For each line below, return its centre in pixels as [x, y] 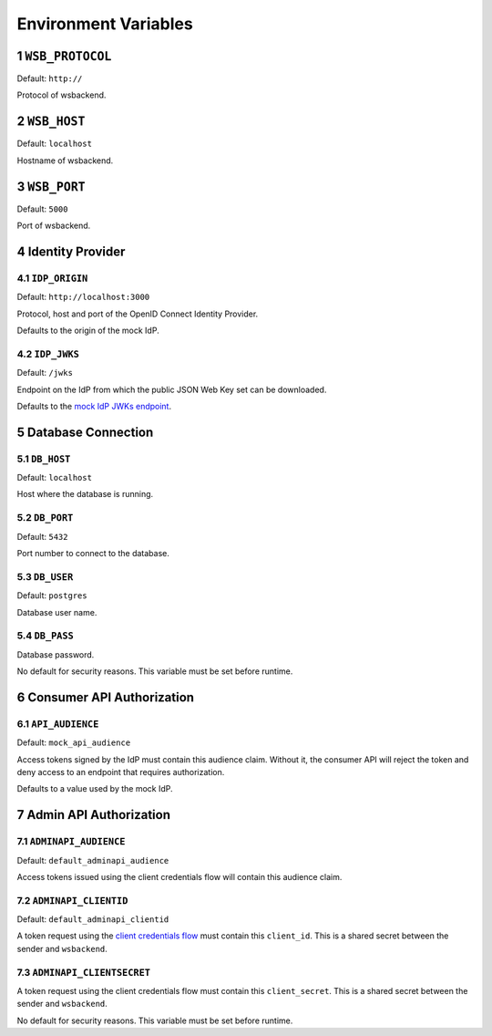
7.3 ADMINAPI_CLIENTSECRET [83, 972]
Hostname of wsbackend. [65, 161]
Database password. [56, 654]
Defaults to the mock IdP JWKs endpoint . [94, 406]
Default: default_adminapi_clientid [93, 919]
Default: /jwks [45, 373]
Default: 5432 [42, 536]
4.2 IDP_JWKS [48, 354]
